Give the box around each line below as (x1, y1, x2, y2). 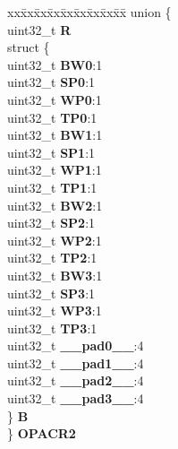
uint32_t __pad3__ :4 (7, 389, 144, 408)
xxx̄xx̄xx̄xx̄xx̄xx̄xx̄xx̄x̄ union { (7, 3, 172, 21)
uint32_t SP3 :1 (7, 283, 96, 302)
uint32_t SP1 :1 (7, 142, 96, 161)
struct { (7, 38, 50, 56)
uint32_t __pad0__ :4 (7, 336, 144, 355)
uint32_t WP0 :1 (7, 90, 102, 108)
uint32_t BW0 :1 (7, 55, 103, 73)
